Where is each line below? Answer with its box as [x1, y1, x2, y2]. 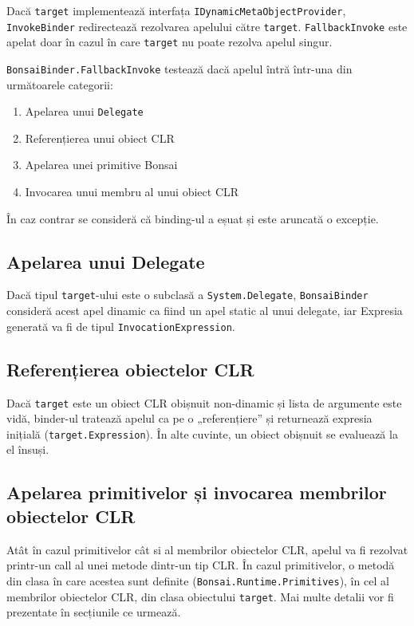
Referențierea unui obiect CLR [25, 129, 175, 146]
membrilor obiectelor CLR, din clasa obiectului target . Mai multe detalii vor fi [6, 588, 394, 604]
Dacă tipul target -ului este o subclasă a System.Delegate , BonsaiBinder [6, 286, 369, 303]
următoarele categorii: [6, 76, 113, 93]
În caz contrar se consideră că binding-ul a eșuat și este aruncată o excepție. [6, 210, 379, 226]
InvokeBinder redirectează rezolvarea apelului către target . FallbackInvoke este [6, 18, 408, 34]
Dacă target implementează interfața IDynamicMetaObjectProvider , [6, 2, 346, 18]
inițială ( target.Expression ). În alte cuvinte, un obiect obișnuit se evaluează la [6, 425, 398, 442]
